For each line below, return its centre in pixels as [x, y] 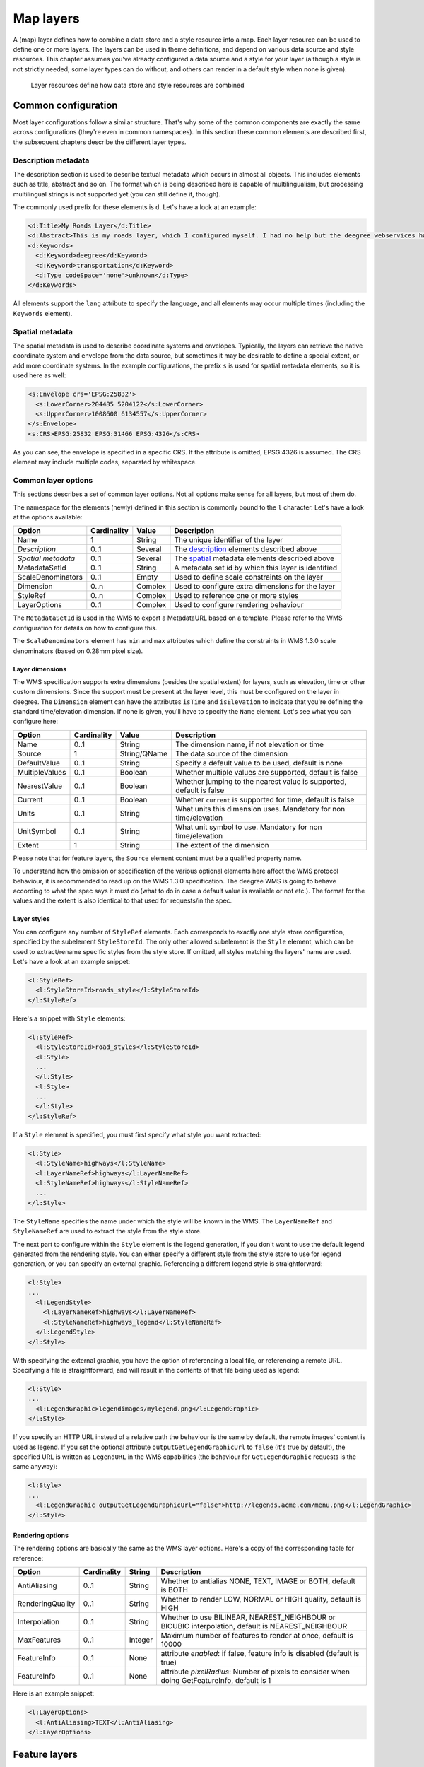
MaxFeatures [39, 1640]
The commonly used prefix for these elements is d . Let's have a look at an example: [135, 207]
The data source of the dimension [232, 753]
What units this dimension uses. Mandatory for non [260, 809]
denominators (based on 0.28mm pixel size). [78, 651]
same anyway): [35, 1467]
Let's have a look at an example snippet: [72, 962]
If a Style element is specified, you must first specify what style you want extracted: [137, 1134]
